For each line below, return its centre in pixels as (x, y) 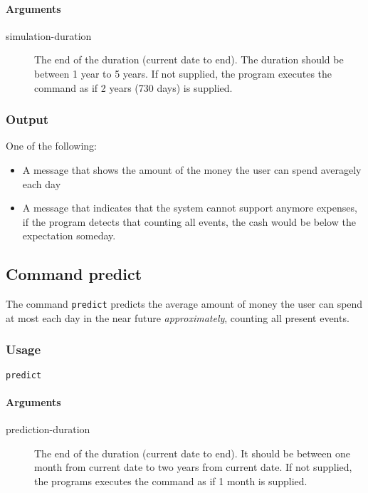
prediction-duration (48, 429)
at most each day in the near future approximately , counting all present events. (178, 317)
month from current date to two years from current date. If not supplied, (193, 467)
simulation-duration (49, 35)
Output (27, 119)
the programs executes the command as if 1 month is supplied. (171, 481)
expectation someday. (69, 235)
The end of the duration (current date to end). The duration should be (189, 59)
